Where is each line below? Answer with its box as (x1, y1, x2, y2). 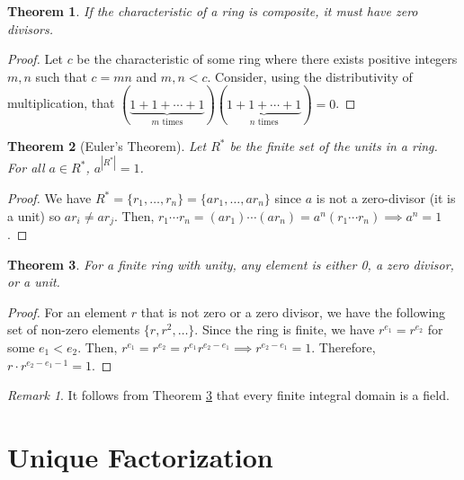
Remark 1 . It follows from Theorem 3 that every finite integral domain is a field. (7, 386, 450, 404)
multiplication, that (7, 93, 115, 112)
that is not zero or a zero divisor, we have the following (140, 302, 446, 321)
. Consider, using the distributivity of (207, 67, 413, 85)
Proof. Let (7, 49, 63, 68)
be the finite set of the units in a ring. (229, 137, 438, 156)
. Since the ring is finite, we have (194, 320, 375, 339)
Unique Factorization (7, 438, 273, 475)
